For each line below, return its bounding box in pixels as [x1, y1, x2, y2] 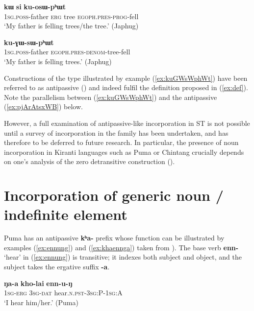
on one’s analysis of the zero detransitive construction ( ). [4, 156, 175, 167]
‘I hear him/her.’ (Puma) [4, 297, 78, 307]
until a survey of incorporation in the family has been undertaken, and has [4, 127, 229, 138]
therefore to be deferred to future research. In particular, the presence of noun [4, 137, 239, 147]
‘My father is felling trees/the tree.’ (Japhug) [4, 21, 139, 31]
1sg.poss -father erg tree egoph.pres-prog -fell [4, 11, 139, 21]
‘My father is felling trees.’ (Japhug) [4, 56, 112, 66]
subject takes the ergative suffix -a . [4, 262, 110, 271]
